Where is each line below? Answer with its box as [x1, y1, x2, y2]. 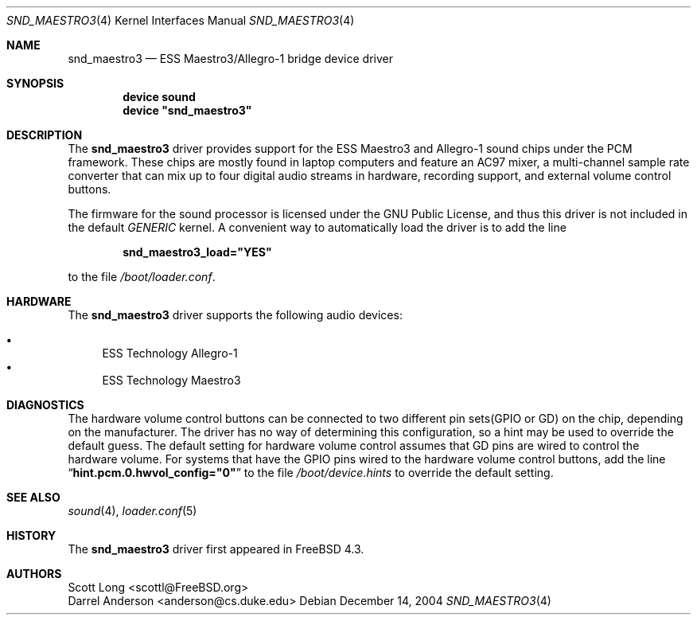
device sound [123, 90, 196, 103]
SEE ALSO [6, 490, 60, 504]
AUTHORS [6, 567, 62, 580]
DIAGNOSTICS [6, 398, 84, 412]
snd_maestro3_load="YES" [123, 245, 272, 259]
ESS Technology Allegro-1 [102, 346, 238, 360]
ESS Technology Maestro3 [102, 373, 241, 387]
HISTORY [6, 529, 56, 542]
